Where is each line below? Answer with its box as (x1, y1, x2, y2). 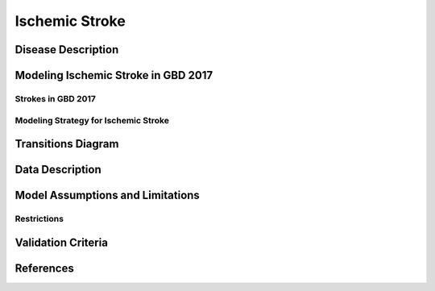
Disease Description (14, 43, 119, 56)
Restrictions (14, 214, 64, 225)
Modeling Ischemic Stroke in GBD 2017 (14, 69, 213, 82)
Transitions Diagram (14, 137, 119, 151)
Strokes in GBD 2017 (14, 93, 97, 104)
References (14, 261, 74, 275)
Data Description (14, 163, 102, 177)
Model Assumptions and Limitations (14, 189, 201, 202)
